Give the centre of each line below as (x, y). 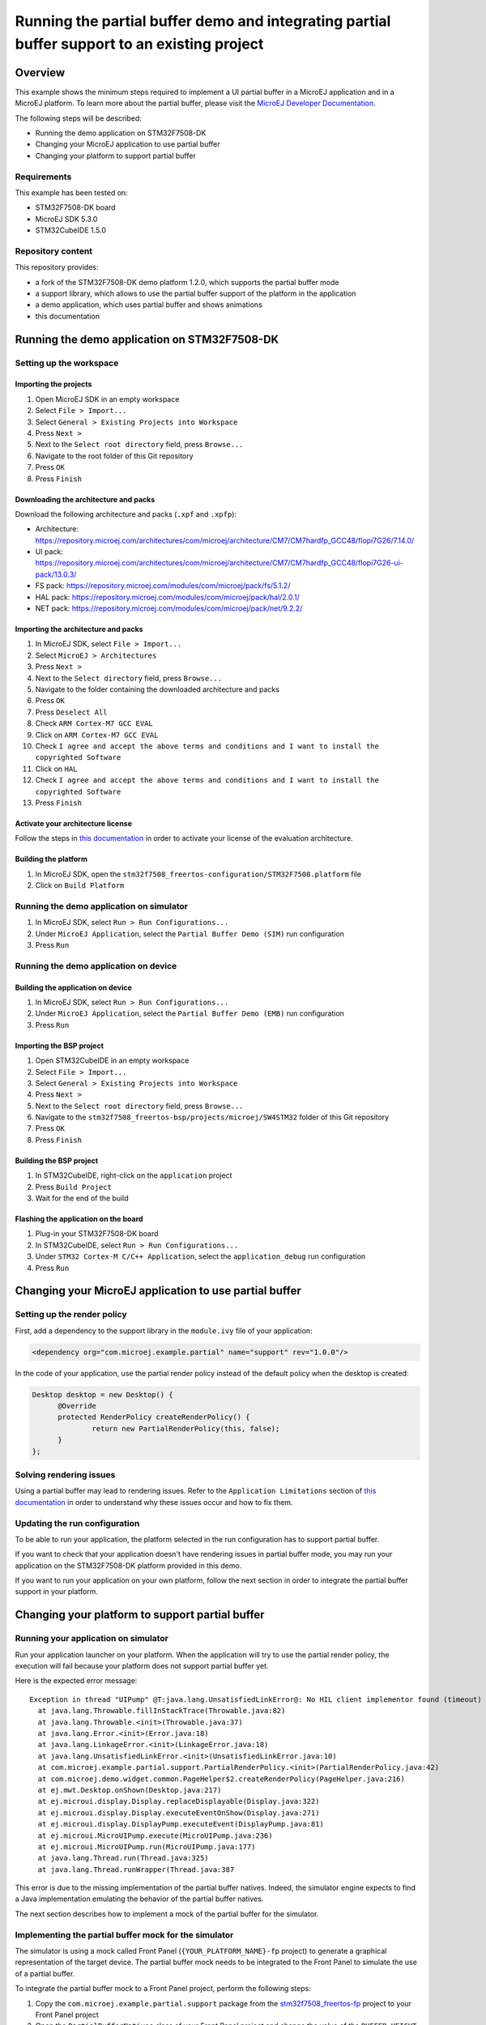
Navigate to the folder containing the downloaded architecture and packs (157, 689)
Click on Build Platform (80, 885)
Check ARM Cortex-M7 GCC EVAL (94, 723)
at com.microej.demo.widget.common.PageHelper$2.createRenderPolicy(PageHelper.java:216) (221, 1779)
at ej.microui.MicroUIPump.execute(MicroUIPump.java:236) (155, 1835)
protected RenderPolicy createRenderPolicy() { (154, 1417)
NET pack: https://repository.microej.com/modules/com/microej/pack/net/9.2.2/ (169, 608)
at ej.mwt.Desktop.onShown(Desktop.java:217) (130, 1790)
